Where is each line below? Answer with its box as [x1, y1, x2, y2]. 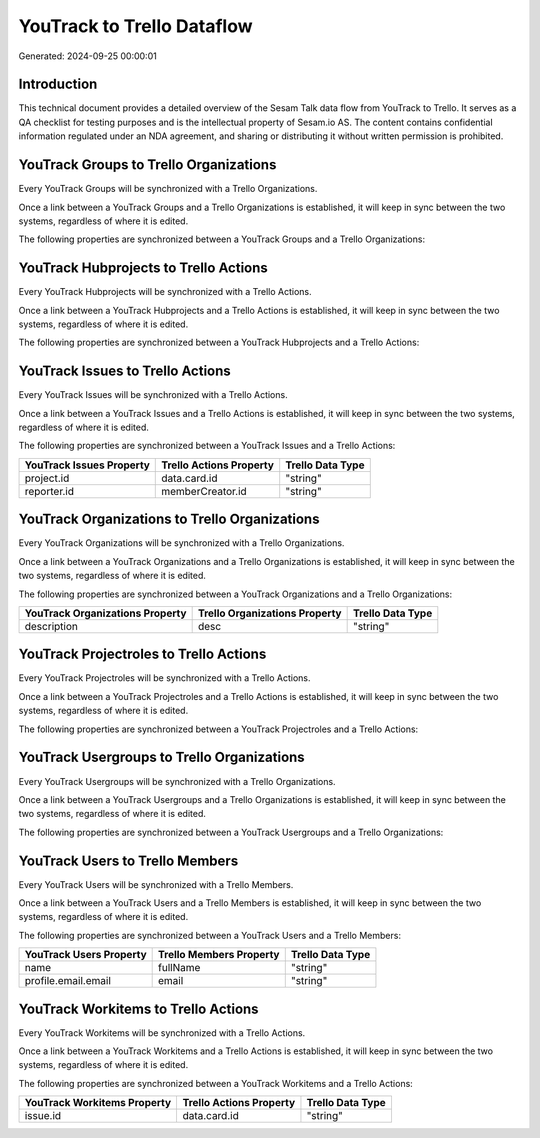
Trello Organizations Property [197, 606, 342, 620]
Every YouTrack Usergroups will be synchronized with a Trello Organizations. [18, 775, 336, 787]
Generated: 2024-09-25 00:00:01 [18, 50, 157, 62]
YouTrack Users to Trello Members [18, 852, 239, 869]
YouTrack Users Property [24, 948, 147, 962]
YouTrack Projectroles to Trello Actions [18, 646, 267, 663]
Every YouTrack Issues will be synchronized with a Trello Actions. [18, 389, 289, 401]
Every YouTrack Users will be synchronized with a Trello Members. [18, 878, 294, 890]
